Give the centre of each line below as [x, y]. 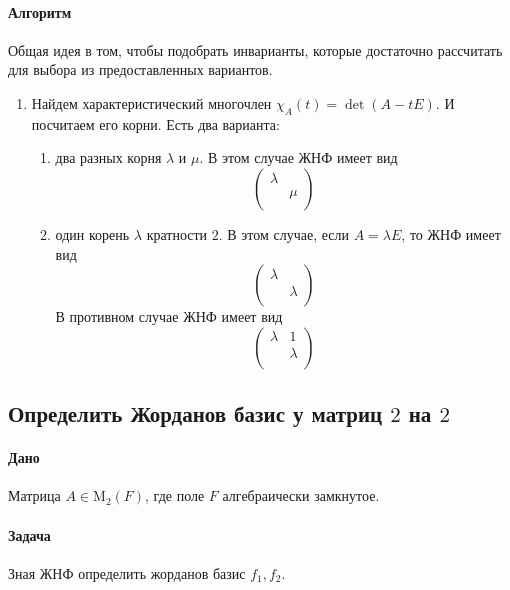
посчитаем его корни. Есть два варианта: [155, 123]
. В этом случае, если [283, 233]
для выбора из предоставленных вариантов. [140, 69]
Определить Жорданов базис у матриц [195, 413]
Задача [29, 534]
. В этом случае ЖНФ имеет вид [298, 157]
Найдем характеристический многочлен [151, 102]
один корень [92, 233]
